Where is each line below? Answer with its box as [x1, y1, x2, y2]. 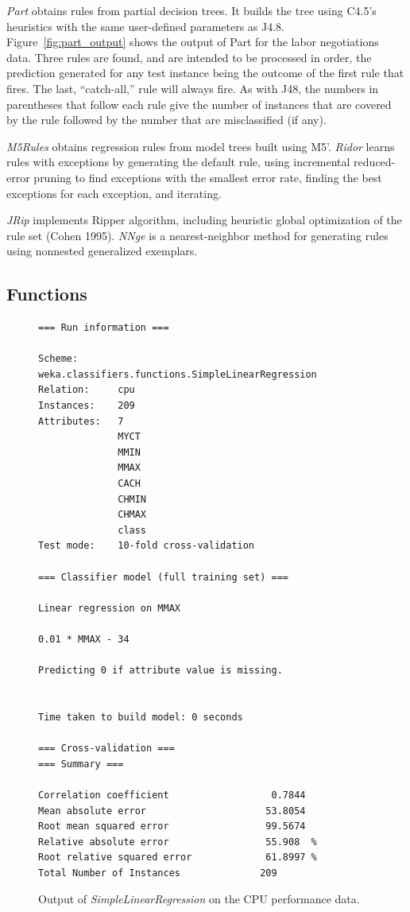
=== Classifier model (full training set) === [38, 571, 288, 583]
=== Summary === [38, 758, 124, 770]
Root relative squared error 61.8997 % [38, 852, 317, 863]
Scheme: [38, 353, 79, 365]
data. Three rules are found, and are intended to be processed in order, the [6, 49, 372, 65]
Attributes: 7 [38, 415, 124, 427]
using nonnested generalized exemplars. [6, 243, 198, 259]
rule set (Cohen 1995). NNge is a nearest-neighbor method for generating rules [6, 227, 389, 243]
